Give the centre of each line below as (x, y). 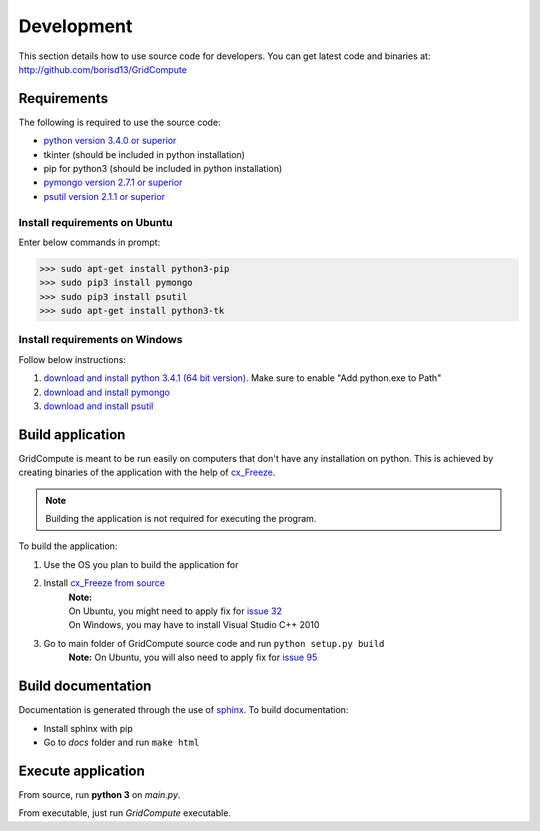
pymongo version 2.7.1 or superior (113, 182)
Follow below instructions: (72, 359)
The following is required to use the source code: (119, 122)
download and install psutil (98, 406)
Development (75, 26)
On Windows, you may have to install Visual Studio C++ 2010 (194, 625)
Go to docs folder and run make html (121, 742)
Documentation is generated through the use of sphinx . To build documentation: (183, 710)
